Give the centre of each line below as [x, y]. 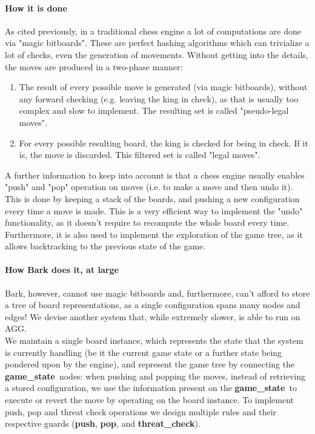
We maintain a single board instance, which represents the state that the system [154, 340]
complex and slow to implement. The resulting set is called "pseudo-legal [154, 110]
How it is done [36, 8]
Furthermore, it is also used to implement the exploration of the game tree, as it [154, 234]
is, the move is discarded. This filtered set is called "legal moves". [140, 155]
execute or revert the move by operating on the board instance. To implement [150, 400]
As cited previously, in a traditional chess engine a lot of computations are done [153, 31]
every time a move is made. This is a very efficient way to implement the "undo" [154, 210]
